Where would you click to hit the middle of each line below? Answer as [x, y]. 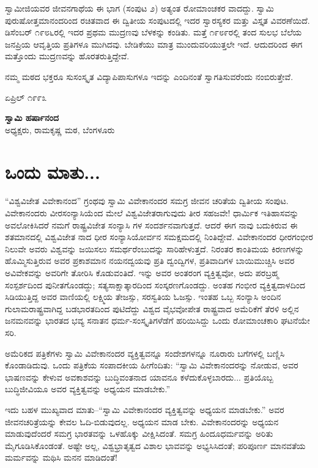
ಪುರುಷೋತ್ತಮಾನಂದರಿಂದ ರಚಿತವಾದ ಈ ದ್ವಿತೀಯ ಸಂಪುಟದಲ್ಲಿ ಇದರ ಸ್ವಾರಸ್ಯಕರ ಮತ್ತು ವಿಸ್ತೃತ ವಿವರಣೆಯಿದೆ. [157, 20]
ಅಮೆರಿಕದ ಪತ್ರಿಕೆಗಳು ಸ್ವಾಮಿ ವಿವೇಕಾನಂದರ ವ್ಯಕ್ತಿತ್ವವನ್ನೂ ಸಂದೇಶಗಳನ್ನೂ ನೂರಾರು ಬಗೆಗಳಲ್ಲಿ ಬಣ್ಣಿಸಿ [145, 353]
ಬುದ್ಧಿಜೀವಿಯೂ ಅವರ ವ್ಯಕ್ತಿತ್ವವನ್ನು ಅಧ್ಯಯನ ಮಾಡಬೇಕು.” [88, 389]
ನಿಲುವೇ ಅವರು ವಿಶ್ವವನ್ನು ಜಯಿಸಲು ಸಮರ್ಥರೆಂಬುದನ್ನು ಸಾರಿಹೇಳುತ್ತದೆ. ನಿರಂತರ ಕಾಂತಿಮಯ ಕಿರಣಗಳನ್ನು [155, 248]
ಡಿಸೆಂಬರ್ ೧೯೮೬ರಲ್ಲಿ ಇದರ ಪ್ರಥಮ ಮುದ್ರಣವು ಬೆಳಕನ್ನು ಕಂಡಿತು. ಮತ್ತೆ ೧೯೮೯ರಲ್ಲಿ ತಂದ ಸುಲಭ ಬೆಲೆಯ [153, 32]
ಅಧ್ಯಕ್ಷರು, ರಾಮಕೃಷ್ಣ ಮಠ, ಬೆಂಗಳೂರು [60, 129]
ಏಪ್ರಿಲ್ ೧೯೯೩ [26, 97]
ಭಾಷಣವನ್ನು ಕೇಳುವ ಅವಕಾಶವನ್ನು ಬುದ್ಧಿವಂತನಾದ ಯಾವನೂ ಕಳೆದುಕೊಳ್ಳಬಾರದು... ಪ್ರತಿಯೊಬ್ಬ [139, 377]
